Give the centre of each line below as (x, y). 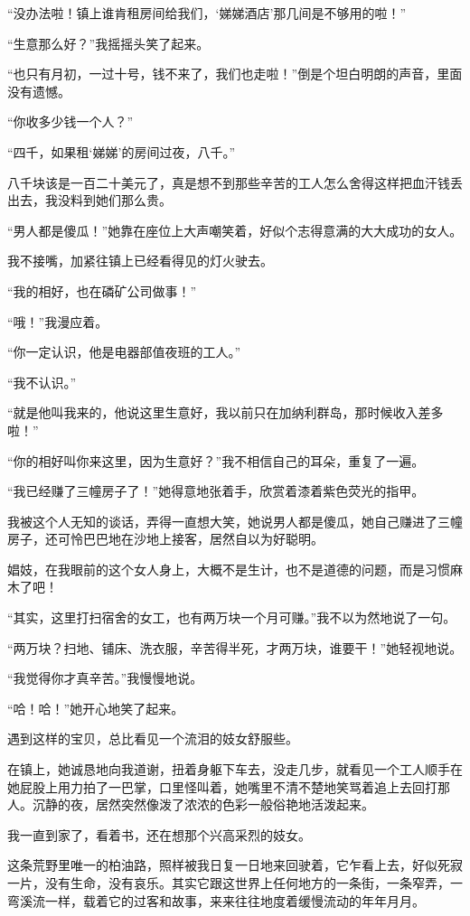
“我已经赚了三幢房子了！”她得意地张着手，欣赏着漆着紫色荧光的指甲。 (216, 491)
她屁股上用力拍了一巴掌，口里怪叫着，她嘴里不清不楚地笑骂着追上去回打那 (229, 786)
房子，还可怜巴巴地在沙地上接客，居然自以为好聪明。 (165, 539)
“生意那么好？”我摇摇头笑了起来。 (108, 43)
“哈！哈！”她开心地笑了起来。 (96, 708)
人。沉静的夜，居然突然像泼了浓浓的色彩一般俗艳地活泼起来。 (191, 804)
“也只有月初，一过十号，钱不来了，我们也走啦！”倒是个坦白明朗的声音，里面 (235, 74)
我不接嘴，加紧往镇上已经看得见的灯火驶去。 (140, 261)
